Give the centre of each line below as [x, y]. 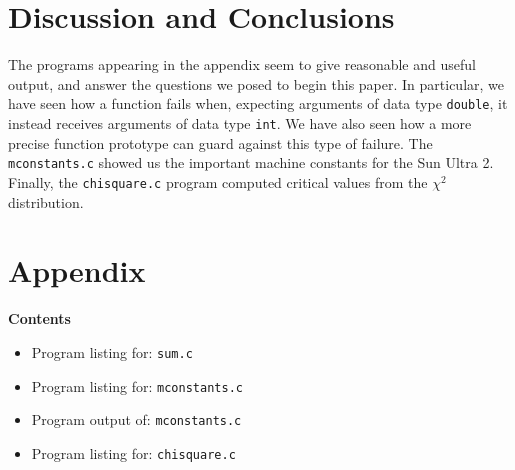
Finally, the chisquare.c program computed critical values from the [218, 181]
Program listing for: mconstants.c [137, 385]
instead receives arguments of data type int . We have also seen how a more [240, 122]
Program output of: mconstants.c [136, 419]
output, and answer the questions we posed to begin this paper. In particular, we [256, 83]
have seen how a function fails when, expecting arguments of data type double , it [258, 103]
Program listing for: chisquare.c [133, 452]
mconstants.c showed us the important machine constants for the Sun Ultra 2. [251, 162]
